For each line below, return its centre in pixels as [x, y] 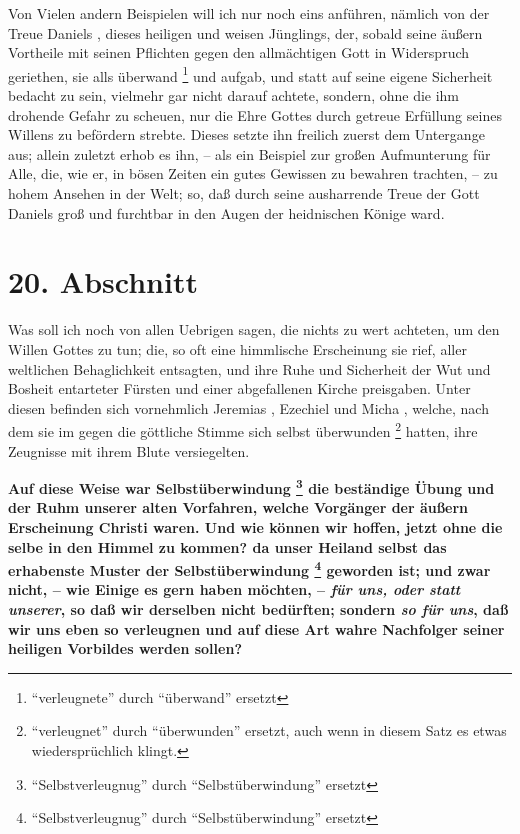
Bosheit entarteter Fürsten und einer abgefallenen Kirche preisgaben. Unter [239, 388]
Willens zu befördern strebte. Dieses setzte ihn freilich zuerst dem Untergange [246, 134]
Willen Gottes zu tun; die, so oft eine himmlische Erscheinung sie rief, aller [237, 348]
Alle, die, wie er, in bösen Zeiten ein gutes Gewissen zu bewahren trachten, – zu [253, 173]
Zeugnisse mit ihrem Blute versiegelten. [129, 450]
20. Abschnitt [103, 281]
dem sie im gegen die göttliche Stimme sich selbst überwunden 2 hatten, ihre [243, 429]
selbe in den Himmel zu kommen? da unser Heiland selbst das [227, 546]
